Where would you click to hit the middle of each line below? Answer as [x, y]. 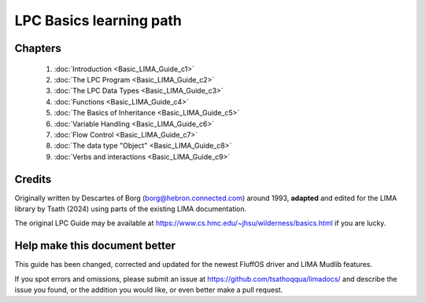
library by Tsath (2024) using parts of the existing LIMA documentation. [131, 209]
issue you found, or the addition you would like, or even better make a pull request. [149, 290]
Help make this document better [95, 246]
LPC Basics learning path [98, 20]
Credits [33, 179]
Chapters [38, 48]
